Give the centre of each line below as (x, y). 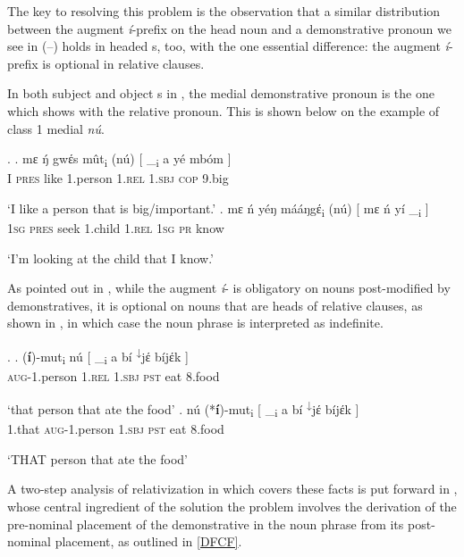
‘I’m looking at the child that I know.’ (111, 258)
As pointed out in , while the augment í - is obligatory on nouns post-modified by (229, 288)
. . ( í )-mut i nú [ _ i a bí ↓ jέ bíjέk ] (98, 356)
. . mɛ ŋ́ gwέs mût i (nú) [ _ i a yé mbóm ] (119, 159)
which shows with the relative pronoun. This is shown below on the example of (224, 110)
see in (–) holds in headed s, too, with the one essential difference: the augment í (228, 46)
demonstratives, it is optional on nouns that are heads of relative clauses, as (215, 305)
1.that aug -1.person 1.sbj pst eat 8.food (116, 429)
